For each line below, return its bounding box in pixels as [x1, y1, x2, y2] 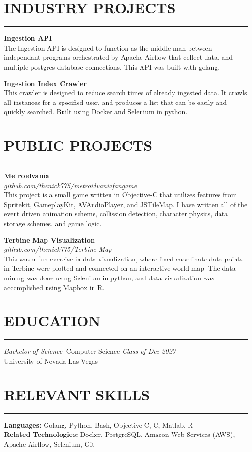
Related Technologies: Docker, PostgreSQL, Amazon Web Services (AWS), [4, 429, 235, 439]
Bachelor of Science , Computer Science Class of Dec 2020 [4, 346, 176, 356]
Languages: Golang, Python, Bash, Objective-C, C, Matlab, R [4, 419, 193, 430]
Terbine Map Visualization [4, 234, 95, 244]
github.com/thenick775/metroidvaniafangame [4, 180, 137, 190]
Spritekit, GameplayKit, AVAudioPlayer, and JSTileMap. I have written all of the [4, 199, 248, 209]
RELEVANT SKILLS [4, 384, 150, 404]
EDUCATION [4, 311, 101, 330]
